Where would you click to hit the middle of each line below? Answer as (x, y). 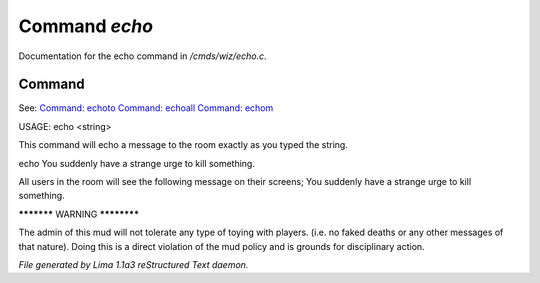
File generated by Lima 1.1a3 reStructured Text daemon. (133, 264)
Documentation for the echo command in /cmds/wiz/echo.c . (142, 56)
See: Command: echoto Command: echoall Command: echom (146, 108)
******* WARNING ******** (79, 214)
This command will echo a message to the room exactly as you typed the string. (183, 145)
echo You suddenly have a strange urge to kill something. (136, 163)
